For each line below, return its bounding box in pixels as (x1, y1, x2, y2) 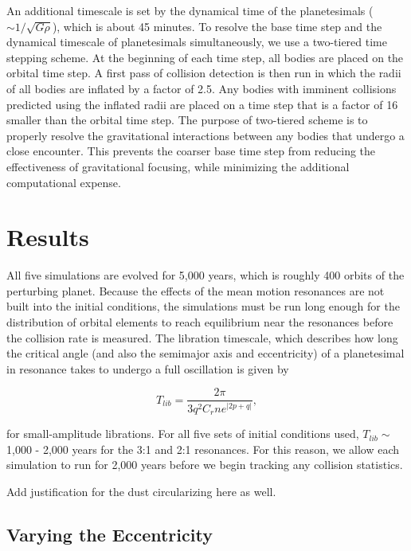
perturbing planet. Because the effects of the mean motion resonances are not (6, 282, 385, 299)
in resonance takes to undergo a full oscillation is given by (6, 360, 289, 377)
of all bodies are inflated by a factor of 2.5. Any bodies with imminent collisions (6, 80, 397, 96)
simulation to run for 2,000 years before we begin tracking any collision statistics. (6, 456, 403, 473)
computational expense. (6, 174, 121, 190)
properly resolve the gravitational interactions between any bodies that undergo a (6, 127, 405, 143)
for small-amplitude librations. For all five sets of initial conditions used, (6, 425, 359, 442)
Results (6, 221, 89, 253)
